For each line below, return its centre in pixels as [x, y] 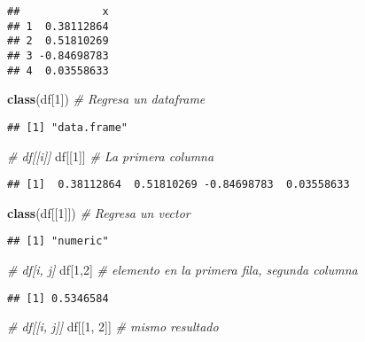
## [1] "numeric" [58, 241]
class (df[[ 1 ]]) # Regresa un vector [99, 212]
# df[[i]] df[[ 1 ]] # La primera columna [111, 155]
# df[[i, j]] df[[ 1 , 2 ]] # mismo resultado [113, 326]
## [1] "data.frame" [68, 127]
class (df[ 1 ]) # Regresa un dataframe [106, 99]
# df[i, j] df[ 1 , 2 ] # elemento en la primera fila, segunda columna [182, 270]
